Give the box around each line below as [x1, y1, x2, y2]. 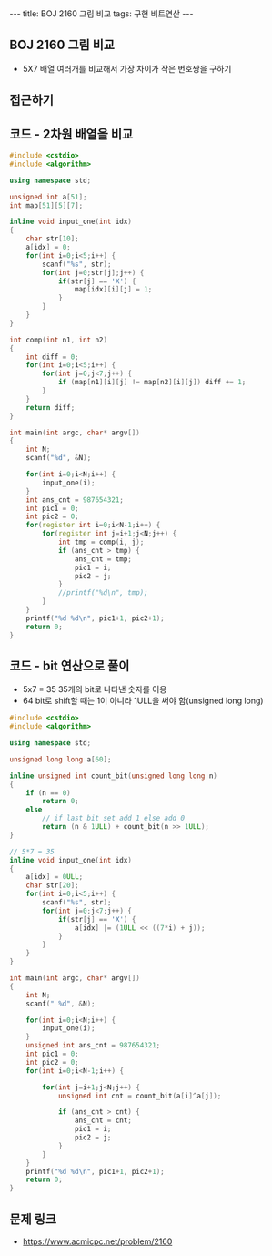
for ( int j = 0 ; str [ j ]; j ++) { [42, 268, 145, 277]
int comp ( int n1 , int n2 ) [9, 335, 107, 344]
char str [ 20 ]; [25, 881, 79, 890]
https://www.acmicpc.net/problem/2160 [22, 1236, 173, 1247]
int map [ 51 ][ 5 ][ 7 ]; [9, 200, 84, 210]
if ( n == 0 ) [25, 788, 71, 798]
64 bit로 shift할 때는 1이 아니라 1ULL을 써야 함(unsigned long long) [22, 695, 264, 707]
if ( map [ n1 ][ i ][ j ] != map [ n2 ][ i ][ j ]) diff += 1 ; [57, 378, 247, 387]
